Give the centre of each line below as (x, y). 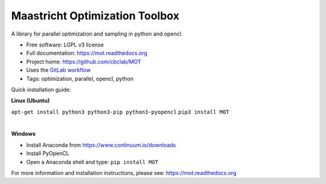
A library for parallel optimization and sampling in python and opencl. (97, 34)
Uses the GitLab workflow (58, 70)
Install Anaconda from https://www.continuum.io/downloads (101, 145)
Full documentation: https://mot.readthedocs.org (87, 53)
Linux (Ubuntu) (30, 101)
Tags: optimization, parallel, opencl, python (80, 78)
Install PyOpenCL (48, 153)
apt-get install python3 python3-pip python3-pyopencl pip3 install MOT (120, 112)
